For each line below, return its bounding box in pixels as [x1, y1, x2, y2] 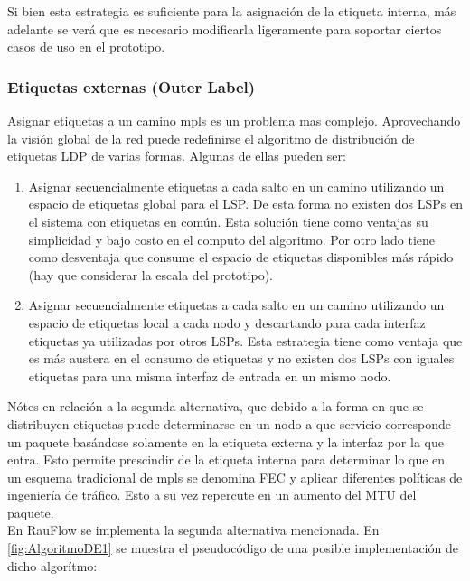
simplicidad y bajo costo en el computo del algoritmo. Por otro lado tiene [28, 230, 436, 248]
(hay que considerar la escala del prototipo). [28, 265, 273, 284]
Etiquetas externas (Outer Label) [7, 75, 256, 98]
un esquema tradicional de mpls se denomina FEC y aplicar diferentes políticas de [7, 467, 463, 486]
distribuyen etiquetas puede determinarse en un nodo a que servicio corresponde [7, 414, 452, 433]
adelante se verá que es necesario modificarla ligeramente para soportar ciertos [7, 19, 442, 38]
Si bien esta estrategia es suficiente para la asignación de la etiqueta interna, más [7, 2, 456, 20]
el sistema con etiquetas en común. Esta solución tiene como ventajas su [28, 211, 428, 230]
